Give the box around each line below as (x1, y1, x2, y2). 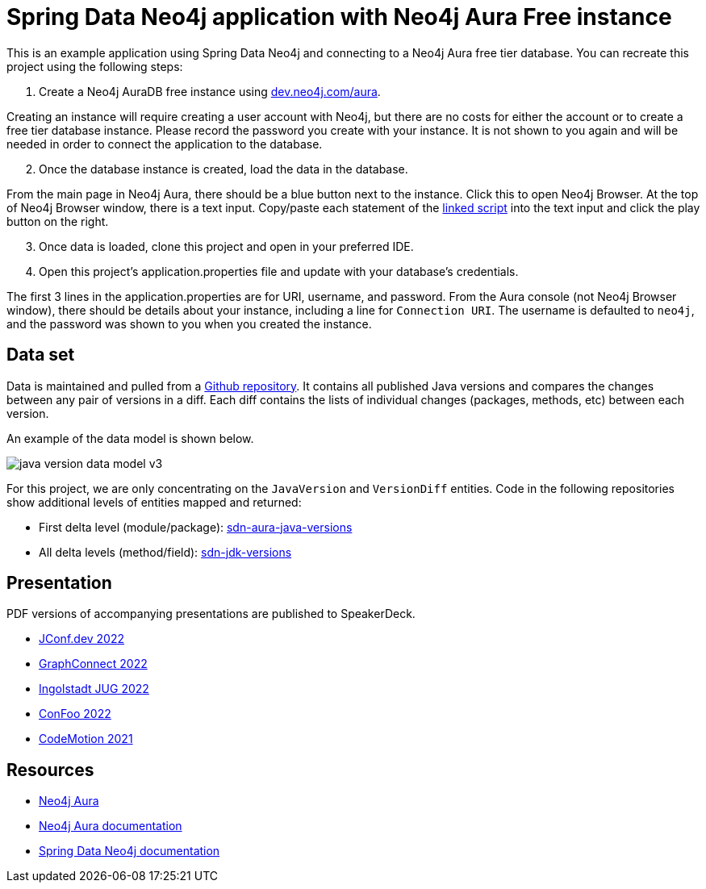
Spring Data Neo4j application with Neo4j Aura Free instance (6, 3, 672, 31)
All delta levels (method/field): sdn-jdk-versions (39, 545, 292, 559)
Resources (6, 759, 94, 780)
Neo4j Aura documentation (39, 819, 182, 833)
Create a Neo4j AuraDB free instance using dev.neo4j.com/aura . (39, 84, 381, 98)
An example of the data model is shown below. (6, 431, 254, 445)
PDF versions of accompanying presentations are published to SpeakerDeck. (6, 607, 416, 621)
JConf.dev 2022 (39, 632, 125, 646)
